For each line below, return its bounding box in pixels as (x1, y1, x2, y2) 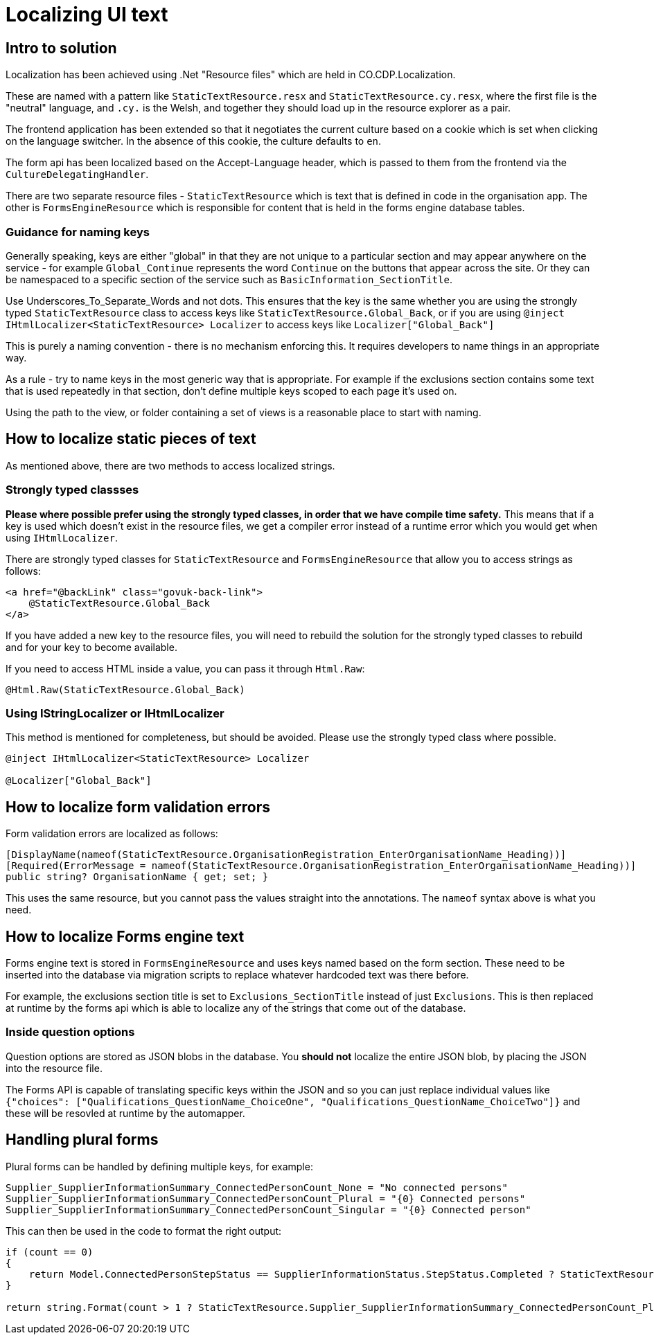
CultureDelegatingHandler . (6, 168, 149, 181)
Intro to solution (6, 39, 117, 57)
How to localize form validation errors (6, 798, 271, 816)
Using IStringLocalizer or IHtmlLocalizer (6, 706, 224, 720)
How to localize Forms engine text (6, 927, 245, 945)
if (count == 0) (6, 1246, 94, 1258)
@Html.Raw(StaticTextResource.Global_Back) (6, 684, 245, 695)
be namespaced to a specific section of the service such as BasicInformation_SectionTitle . (6, 273, 453, 285)
